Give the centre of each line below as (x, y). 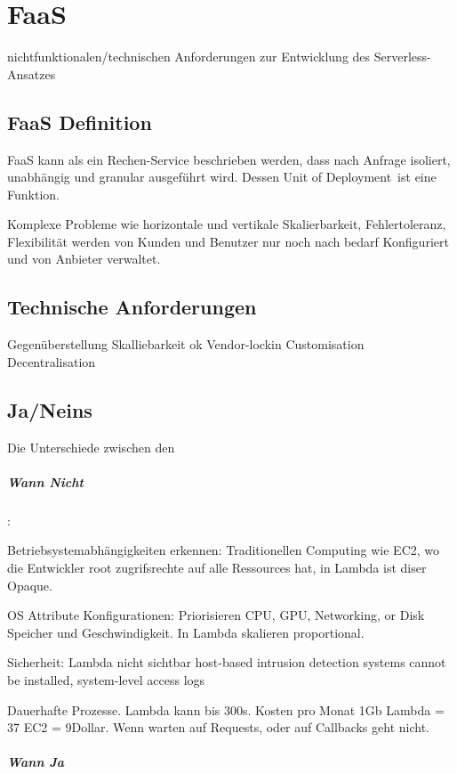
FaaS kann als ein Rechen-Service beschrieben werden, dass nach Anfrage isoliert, (229, 159)
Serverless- (402, 57)
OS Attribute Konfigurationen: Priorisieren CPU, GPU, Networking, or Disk (216, 615)
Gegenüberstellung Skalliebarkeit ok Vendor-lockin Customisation (186, 344)
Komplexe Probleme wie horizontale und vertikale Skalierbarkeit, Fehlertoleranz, (227, 224)
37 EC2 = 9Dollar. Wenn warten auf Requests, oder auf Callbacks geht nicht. (218, 727)
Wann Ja (36, 762)
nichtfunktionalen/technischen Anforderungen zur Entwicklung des (189, 57)
